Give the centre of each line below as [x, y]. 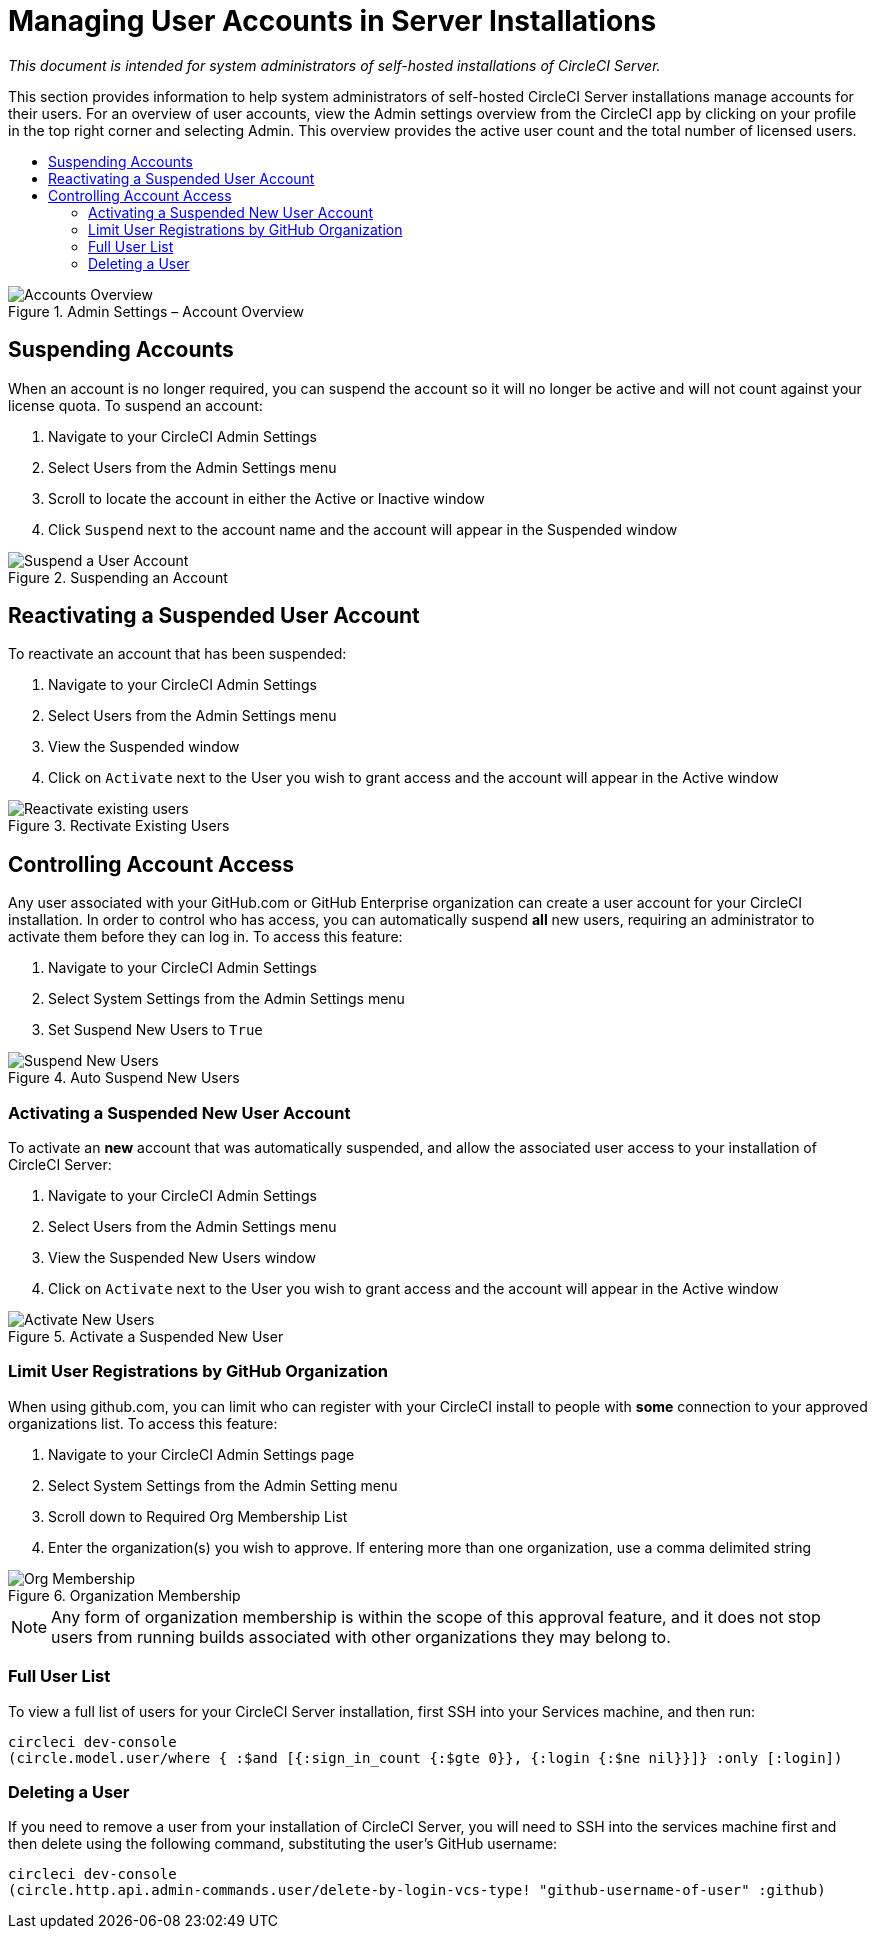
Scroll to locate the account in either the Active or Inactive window [266, 498]
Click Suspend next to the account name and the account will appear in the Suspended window [363, 529]
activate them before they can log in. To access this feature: [205, 937]
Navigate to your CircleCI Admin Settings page [201, 1454]
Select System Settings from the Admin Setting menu [223, 1485]
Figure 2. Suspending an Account [118, 577]
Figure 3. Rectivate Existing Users [119, 826]
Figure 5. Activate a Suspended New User [146, 1337]
